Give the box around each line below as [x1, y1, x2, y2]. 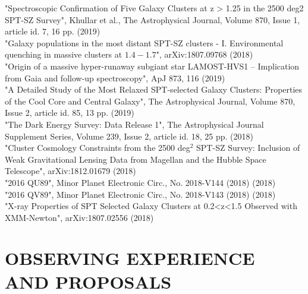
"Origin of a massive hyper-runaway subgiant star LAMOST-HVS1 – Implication [5, 59, 300, 72]
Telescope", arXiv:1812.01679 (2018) [5, 165, 136, 177]
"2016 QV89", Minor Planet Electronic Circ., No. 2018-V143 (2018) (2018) [5, 188, 276, 200]
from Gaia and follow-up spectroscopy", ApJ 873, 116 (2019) [5, 71, 225, 84]
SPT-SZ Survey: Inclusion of [196, 141, 300, 154]
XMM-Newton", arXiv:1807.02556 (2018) [5, 211, 154, 223]
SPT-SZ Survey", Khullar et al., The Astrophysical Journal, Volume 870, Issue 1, [5, 13, 300, 26]
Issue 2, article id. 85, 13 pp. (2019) [5, 106, 134, 119]
